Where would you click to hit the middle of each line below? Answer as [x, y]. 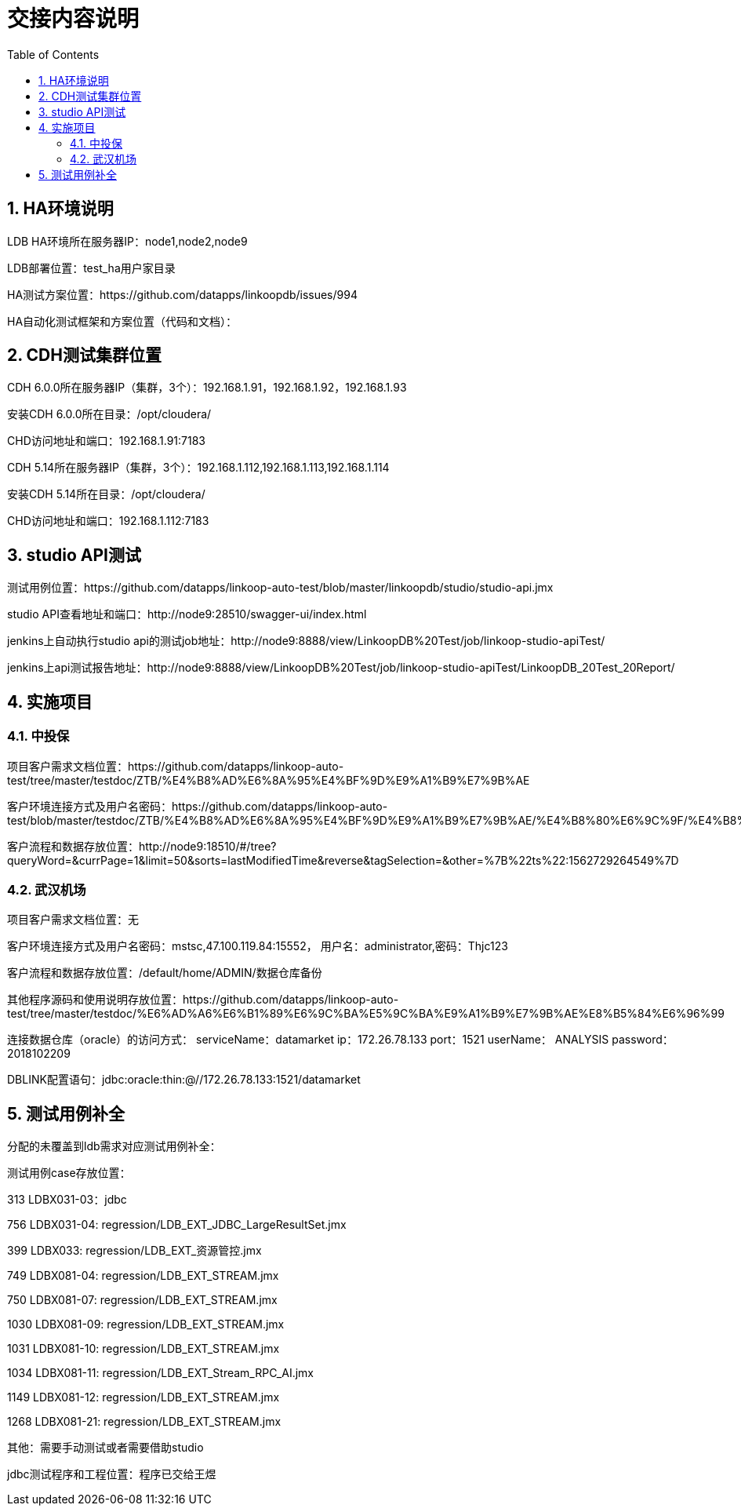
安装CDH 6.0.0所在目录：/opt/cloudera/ [109, 414]
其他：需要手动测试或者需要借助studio [105, 1448]
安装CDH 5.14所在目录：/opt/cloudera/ [106, 494]
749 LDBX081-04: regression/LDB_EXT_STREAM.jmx [143, 1276]
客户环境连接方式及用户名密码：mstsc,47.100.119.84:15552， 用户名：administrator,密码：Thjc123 [258, 946]
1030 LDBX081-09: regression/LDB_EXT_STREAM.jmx [146, 1324]
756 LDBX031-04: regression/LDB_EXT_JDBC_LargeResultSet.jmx [177, 1225]
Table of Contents [53, 54]
